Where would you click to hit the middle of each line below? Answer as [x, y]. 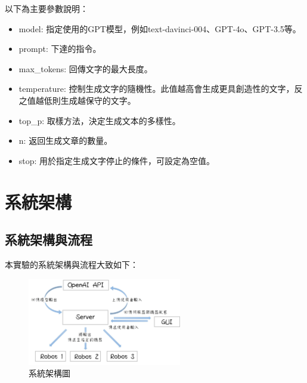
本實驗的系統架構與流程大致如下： [72, 264]
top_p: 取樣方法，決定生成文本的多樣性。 [100, 120]
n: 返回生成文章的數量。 [66, 140]
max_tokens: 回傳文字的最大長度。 [86, 68]
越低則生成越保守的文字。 [86, 100]
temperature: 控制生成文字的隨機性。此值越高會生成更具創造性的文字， [156, 89]
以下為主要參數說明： [46, 8]
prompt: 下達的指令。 [60, 49]
